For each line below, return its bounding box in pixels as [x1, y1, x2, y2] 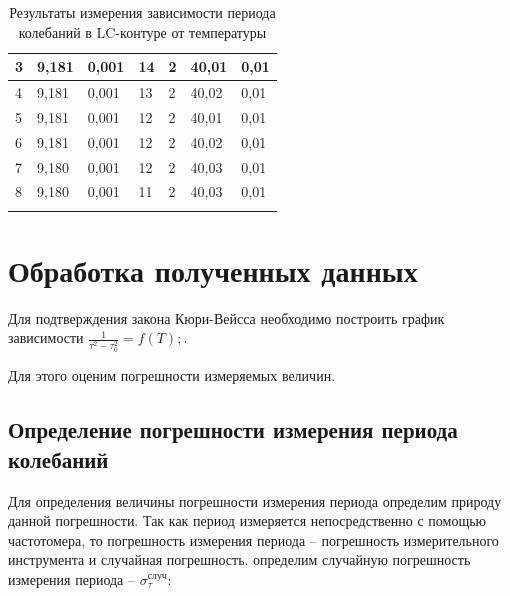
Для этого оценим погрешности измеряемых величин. [8, 365, 336, 386]
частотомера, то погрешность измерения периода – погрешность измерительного [8, 529, 499, 550]
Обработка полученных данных [8, 249, 418, 290]
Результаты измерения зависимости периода [9, 2, 276, 22]
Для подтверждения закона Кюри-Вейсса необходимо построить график [8, 307, 445, 328]
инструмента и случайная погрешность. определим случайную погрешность [8, 549, 471, 570]
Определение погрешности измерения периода [8, 414, 458, 445]
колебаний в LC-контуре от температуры [18, 21, 267, 42]
